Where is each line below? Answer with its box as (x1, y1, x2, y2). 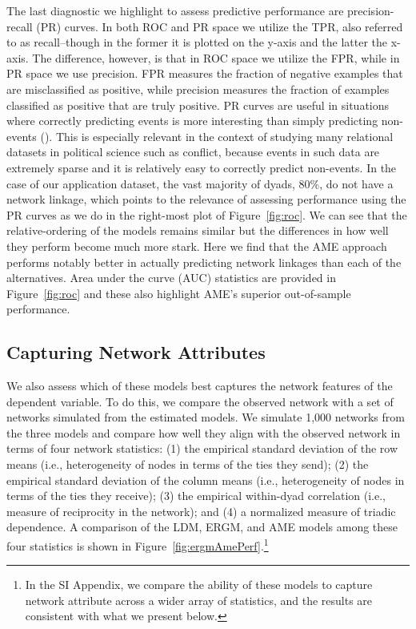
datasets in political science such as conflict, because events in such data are (6, 143, 380, 160)
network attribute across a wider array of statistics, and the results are (25, 591, 373, 608)
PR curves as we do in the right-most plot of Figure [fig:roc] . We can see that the (6, 206, 407, 223)
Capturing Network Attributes (6, 340, 266, 365)
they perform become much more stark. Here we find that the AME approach (6, 237, 387, 254)
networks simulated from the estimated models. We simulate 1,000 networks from (6, 409, 405, 425)
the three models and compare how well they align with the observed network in (6, 424, 401, 441)
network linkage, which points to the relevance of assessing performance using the (6, 191, 406, 208)
